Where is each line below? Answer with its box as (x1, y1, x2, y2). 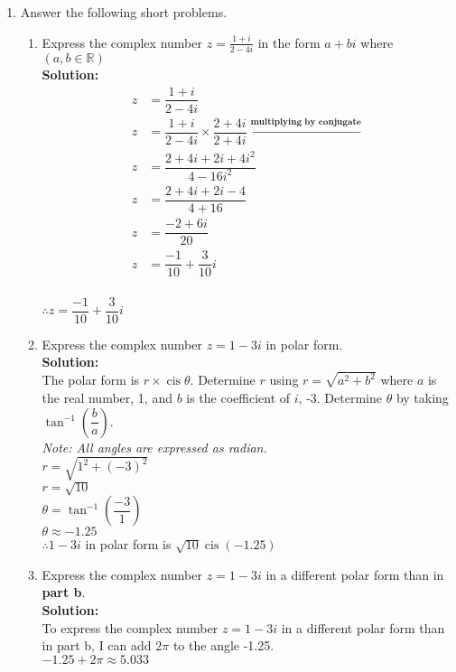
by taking (396, 387, 449, 406)
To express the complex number (42, 618, 219, 637)
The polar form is (42, 370, 140, 389)
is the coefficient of (186, 387, 291, 406)
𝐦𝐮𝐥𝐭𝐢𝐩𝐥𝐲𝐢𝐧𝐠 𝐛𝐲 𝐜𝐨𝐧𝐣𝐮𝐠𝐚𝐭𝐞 (250, 117, 362, 126)
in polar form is (85, 535, 172, 554)
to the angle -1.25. (172, 636, 275, 655)
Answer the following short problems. (20, 3, 228, 21)
